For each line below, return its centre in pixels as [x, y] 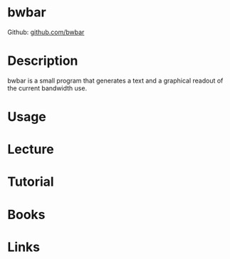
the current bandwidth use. [47, 88]
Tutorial [31, 182]
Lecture [31, 149]
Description [43, 61]
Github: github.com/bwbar [46, 32]
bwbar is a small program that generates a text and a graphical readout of [115, 80]
